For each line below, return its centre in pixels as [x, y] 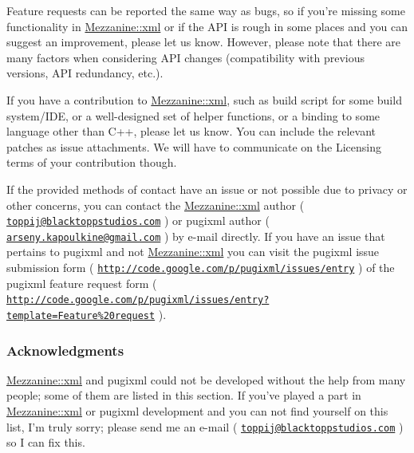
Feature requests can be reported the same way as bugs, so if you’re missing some [206, 10]
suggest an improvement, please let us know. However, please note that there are [203, 42]
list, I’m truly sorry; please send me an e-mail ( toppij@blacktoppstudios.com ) [205, 426]
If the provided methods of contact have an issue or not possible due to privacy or [207, 189]
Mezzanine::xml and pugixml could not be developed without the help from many [206, 379]
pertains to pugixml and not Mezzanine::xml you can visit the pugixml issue [193, 252]
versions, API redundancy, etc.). [85, 73]
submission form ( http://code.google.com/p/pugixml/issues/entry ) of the [201, 268]
